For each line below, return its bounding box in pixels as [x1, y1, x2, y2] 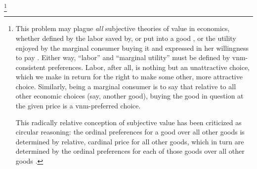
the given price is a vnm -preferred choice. [15, 101, 141, 111]
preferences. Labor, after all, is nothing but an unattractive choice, [47, 62, 250, 72]
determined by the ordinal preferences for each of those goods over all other [15, 146, 245, 156]
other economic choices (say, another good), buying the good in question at [15, 91, 244, 101]
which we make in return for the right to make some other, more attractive [15, 71, 243, 82]
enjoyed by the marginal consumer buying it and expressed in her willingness [15, 42, 249, 53]
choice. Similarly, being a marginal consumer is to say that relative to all [15, 81, 236, 91]
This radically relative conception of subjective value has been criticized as [15, 117, 242, 127]
